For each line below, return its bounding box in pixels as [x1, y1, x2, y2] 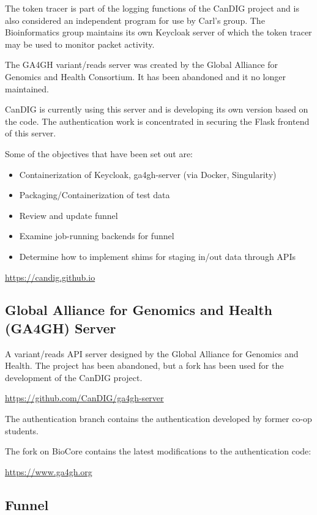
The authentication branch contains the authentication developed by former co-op [5, 412, 312, 425]
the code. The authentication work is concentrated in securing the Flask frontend [5, 114, 310, 127]
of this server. [5, 127, 56, 139]
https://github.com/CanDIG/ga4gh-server [5, 391, 164, 404]
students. [5, 424, 39, 437]
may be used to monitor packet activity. [5, 37, 155, 50]
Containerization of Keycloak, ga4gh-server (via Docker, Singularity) [19, 168, 277, 180]
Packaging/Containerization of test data [19, 188, 170, 201]
